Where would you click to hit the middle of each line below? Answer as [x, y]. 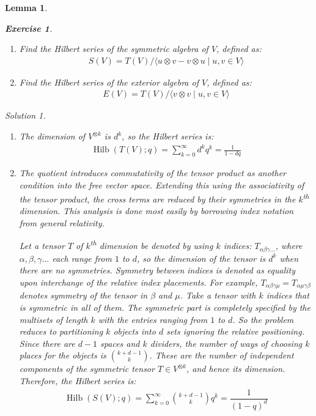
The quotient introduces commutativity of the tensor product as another [152, 172]
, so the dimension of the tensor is [201, 258]
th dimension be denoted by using [152, 245]
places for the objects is [63, 355]
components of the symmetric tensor [87, 369]
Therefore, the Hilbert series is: [78, 380]
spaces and [120, 343]
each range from [82, 258]
